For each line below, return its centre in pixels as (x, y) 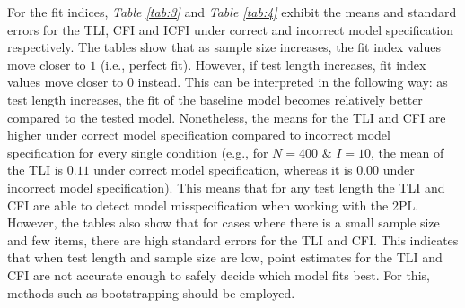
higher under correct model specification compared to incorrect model (199, 135)
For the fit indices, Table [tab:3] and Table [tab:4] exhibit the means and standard (232, 12)
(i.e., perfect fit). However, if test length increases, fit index (263, 64)
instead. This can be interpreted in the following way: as (293, 82)
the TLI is (35, 170)
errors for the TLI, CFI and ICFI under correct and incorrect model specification (230, 29)
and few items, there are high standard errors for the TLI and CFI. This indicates (233, 240)
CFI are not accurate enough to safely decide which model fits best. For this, (219, 274)
